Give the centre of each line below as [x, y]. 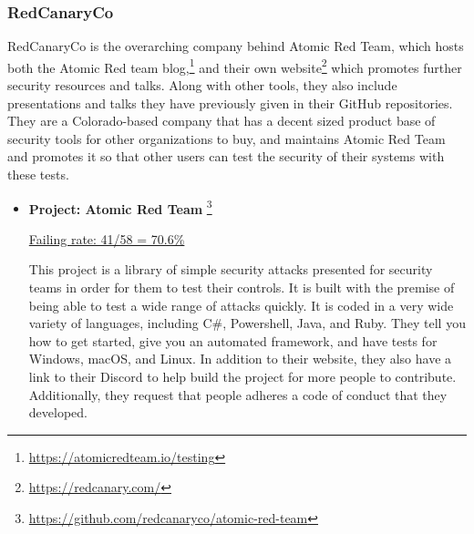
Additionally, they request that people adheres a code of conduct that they [238, 394]
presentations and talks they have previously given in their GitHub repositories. [230, 103]
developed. [58, 412]
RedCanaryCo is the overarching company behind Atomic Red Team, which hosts [236, 46]
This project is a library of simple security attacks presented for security [231, 269]
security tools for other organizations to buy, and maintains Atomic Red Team [227, 138]
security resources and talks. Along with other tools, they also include [202, 85]
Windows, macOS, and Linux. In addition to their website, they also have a [240, 359]
